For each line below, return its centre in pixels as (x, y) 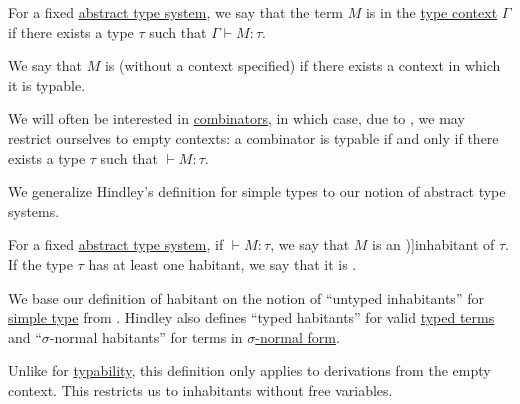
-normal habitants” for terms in (146, 336)
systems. (34, 210)
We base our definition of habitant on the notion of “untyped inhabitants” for (246, 297)
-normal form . (297, 336)
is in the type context (431, 12)
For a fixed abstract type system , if (116, 244)
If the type (40, 263)
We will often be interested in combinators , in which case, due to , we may (236, 118)
